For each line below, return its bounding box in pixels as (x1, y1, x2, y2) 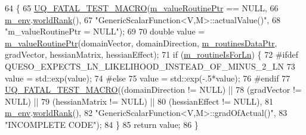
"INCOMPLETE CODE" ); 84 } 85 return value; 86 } (5, 118, 199, 130)
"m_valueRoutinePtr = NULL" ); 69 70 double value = (5, 25, 205, 37)
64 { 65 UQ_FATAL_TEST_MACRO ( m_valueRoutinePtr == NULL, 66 (5, 2, 279, 14)
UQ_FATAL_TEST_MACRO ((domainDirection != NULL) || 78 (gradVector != (5, 83, 302, 96)
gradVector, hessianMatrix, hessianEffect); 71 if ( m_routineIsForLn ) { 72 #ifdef (5, 48, 298, 61)
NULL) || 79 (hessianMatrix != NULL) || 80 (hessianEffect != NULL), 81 (5, 95, 274, 107)
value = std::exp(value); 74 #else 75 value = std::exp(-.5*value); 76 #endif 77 (5, 71, 290, 84)
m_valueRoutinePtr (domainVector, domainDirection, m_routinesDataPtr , (5, 36, 277, 49)
